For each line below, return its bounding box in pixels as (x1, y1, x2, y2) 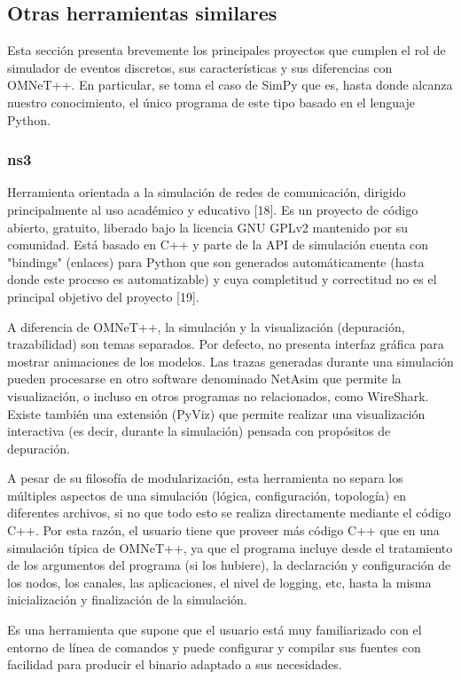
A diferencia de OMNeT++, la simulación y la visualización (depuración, (7, 317, 405, 336)
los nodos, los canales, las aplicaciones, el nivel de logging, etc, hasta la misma (7, 572, 432, 591)
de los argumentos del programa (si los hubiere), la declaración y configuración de (7, 556, 451, 574)
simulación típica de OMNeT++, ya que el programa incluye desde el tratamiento (7, 538, 453, 557)
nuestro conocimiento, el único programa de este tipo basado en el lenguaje (7, 92, 415, 111)
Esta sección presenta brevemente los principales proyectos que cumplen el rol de (7, 41, 446, 59)
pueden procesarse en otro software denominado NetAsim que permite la (7, 369, 402, 388)
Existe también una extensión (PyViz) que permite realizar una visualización (7, 404, 426, 422)
